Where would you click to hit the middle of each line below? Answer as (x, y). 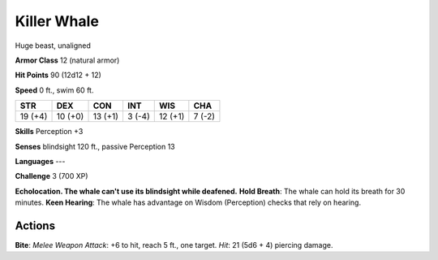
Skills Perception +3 (49, 132)
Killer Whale (57, 21)
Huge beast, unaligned (53, 45)
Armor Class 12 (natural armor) (67, 60)
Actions (35, 225)
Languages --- (40, 161)
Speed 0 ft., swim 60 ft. (54, 90)
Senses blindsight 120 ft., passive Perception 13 (95, 146)
